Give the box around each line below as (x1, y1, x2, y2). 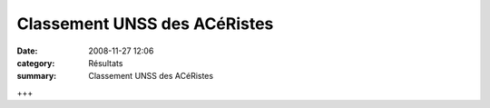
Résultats (88, 57, 123, 68)
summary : (16, 71, 57, 82)
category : (16, 57, 55, 68)
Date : (16, 45, 38, 56)
